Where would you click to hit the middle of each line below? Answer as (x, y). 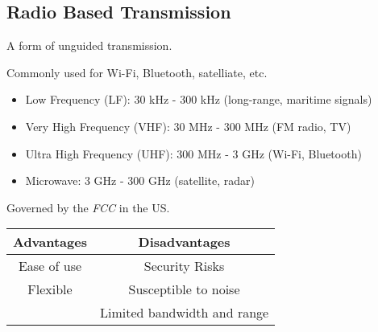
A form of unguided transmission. (89, 45)
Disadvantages (184, 242)
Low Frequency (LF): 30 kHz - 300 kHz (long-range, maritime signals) (199, 99)
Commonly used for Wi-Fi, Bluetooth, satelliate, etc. (137, 72)
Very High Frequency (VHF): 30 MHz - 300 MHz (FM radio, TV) (188, 126)
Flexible (50, 289)
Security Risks (184, 266)
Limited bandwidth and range (184, 313)
